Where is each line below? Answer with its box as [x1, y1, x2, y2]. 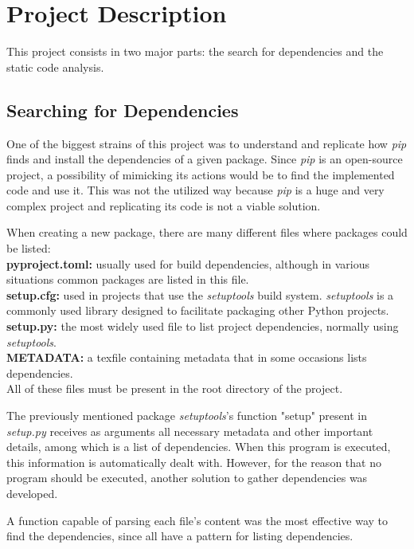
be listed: [6, 240, 51, 257]
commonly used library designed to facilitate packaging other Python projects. [6, 302, 389, 319]
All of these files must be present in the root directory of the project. [6, 380, 343, 397]
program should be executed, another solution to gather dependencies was [6, 469, 368, 486]
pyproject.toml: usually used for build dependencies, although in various [6, 255, 370, 272]
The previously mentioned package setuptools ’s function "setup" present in [6, 407, 367, 424]
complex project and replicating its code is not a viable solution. [6, 197, 321, 214]
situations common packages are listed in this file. [6, 271, 249, 288]
